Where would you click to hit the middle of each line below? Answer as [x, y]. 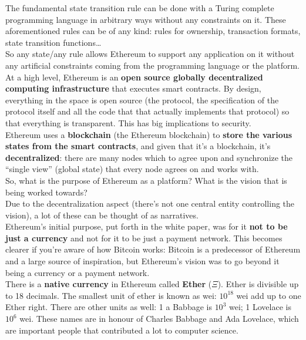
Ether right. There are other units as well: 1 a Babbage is [109, 307]
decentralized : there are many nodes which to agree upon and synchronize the [149, 157]
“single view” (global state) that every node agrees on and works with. [132, 169]
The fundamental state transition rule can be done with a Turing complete [140, 8]
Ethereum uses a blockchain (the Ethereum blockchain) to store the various [149, 134]
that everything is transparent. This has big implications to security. [128, 122]
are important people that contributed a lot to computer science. [122, 330]
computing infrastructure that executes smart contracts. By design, [133, 88]
